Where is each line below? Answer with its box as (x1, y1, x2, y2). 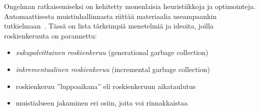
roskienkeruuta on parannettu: (4, 30, 97, 40)
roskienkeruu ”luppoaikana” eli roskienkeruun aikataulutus (15, 80, 196, 91)
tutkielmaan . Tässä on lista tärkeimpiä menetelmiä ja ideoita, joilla (4, 20, 213, 31)
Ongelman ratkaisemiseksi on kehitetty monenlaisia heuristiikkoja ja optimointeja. (4, 1, 255, 11)
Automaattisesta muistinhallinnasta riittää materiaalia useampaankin (4, 10, 217, 21)
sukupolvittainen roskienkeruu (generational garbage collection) (15, 47, 208, 57)
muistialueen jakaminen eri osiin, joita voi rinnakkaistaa (15, 97, 188, 108)
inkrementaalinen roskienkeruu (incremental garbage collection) (15, 63, 210, 74)
